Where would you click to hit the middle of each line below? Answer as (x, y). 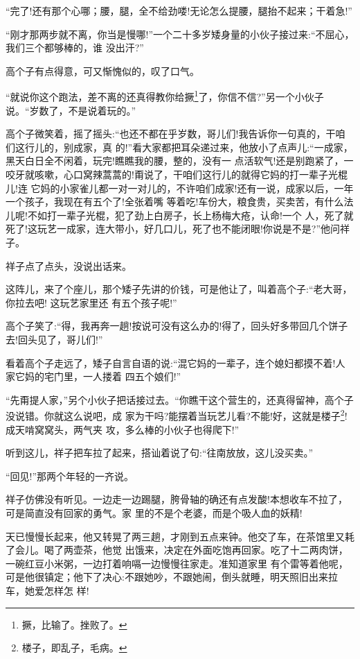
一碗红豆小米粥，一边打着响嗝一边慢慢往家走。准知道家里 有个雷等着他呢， (177, 563)
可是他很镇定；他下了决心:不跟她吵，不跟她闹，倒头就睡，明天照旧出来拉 (172, 577)
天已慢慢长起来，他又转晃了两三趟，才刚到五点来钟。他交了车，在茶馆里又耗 (180, 536)
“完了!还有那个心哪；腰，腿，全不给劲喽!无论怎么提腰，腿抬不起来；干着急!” (179, 10)
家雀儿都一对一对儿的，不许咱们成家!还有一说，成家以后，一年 (211, 188)
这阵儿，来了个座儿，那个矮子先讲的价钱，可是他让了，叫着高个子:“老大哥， (179, 289)
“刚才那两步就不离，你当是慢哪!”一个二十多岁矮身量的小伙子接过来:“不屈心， (180, 34)
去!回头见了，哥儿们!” (54, 339)
